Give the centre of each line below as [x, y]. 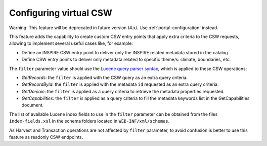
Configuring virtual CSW [61, 13]
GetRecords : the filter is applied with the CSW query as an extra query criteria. [105, 77]
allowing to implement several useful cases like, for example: [71, 43]
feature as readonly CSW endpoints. [46, 137]
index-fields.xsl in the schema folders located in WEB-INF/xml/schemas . [89, 121]
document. [33, 105]
